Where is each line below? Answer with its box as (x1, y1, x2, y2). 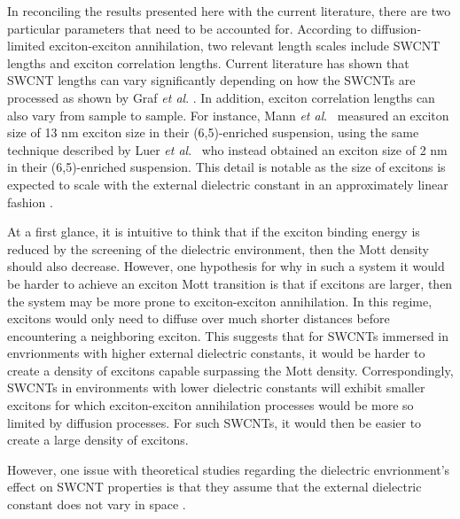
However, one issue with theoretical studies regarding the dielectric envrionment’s (7, 460, 450, 478)
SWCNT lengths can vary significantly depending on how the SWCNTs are (7, 71, 416, 89)
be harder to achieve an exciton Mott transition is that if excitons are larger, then (7, 274, 453, 292)
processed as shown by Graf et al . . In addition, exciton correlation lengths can (7, 88, 435, 106)
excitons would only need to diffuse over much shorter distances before (7, 309, 390, 328)
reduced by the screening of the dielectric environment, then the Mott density (7, 239, 429, 258)
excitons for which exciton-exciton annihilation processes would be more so (7, 396, 414, 414)
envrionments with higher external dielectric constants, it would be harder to (7, 344, 425, 362)
